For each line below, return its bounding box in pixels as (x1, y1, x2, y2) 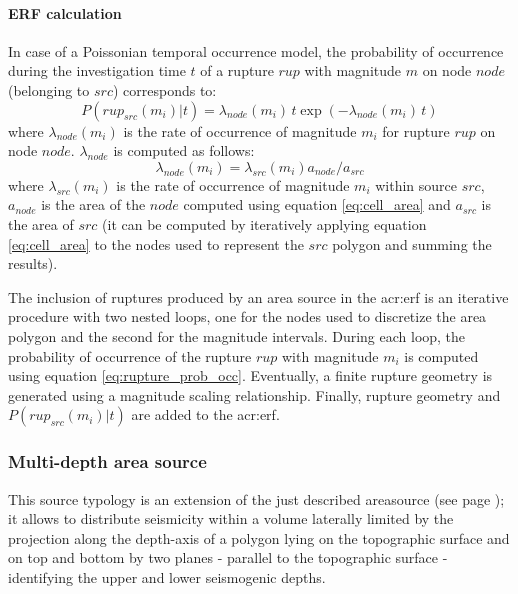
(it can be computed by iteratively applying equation (102, 213, 427, 234)
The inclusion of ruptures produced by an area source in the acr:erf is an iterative (8, 286, 509, 307)
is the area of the (41, 194, 146, 215)
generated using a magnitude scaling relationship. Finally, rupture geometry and (8, 384, 501, 405)
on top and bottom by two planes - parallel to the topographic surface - (8, 547, 448, 568)
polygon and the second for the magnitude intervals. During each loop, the (8, 325, 466, 346)
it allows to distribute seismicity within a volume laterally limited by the (8, 508, 454, 529)
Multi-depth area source (8, 449, 207, 474)
